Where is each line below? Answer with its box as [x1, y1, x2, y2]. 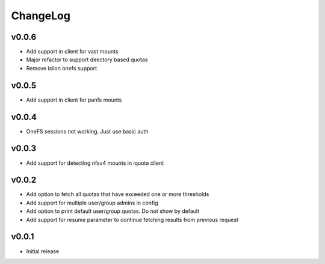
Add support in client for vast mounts [26, 48, 119, 55]
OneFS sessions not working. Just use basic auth [26, 127, 149, 135]
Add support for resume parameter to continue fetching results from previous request [26, 216, 239, 223]
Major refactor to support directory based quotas [26, 56, 148, 63]
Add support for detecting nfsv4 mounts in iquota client [26, 159, 164, 167]
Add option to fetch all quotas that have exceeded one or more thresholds [26, 191, 209, 198]
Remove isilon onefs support [26, 64, 97, 72]
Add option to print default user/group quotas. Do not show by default [26, 207, 200, 215]
